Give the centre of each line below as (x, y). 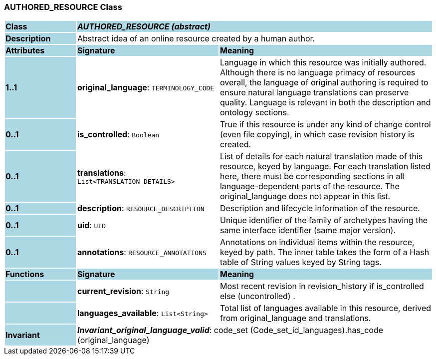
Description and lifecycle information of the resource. (320, 208)
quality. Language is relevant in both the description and (325, 103)
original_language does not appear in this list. (305, 196)
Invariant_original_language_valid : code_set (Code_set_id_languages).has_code (230, 330)
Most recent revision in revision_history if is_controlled (322, 286)
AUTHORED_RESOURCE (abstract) (144, 27)
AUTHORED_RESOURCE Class (63, 7)
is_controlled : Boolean (118, 135)
